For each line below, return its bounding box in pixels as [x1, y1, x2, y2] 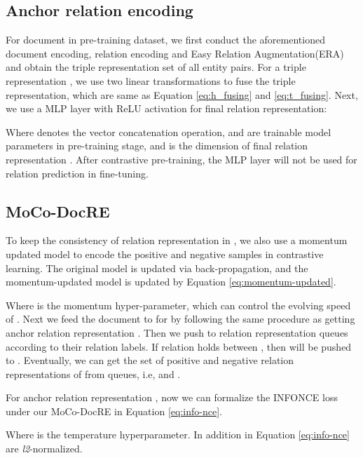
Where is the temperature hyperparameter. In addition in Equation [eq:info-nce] [6, 427, 350, 442]
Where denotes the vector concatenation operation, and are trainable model [6, 124, 331, 139]
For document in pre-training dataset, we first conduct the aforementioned [6, 32, 325, 47]
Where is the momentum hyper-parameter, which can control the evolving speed [6, 297, 351, 312]
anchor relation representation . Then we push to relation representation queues [6, 325, 348, 339]
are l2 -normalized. [6, 441, 83, 456]
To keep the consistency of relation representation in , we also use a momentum [6, 233, 348, 248]
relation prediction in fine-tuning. [6, 166, 149, 180]
